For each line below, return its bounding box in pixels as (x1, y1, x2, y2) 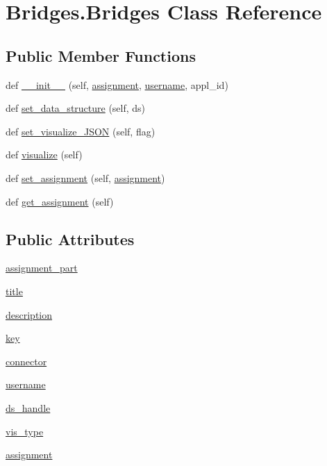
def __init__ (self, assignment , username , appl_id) (6, 77, 228, 92)
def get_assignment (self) (6, 194, 114, 208)
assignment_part (6, 260, 78, 275)
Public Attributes (6, 228, 135, 249)
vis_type (6, 424, 44, 438)
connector (6, 353, 47, 368)
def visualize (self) (6, 147, 83, 162)
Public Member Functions (6, 44, 196, 66)
